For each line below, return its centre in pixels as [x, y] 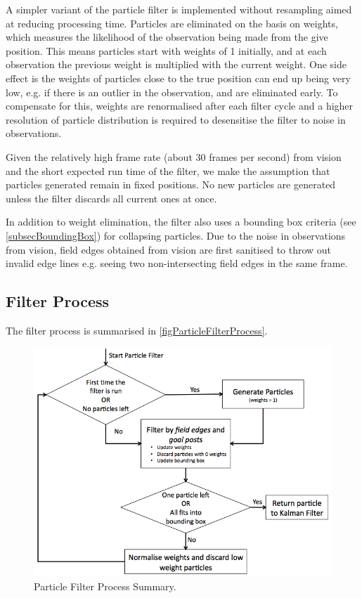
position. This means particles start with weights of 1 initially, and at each [166, 50]
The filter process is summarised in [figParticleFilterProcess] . [137, 330]
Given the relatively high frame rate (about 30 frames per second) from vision [174, 156]
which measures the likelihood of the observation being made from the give [167, 37]
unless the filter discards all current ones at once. [111, 198]
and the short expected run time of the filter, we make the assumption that [168, 170]
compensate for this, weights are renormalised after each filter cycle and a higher [180, 106]
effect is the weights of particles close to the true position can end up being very [178, 78]
